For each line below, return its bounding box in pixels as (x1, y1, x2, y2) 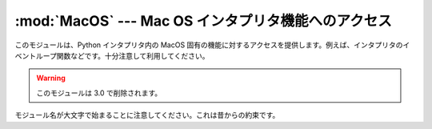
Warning (36, 73, 66, 83)
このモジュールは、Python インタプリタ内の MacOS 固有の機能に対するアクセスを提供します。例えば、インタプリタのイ (14, 40, 410, 50)
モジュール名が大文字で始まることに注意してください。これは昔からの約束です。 (14, 111, 280, 120)
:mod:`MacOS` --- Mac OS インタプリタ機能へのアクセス (14, 12, 392, 30)
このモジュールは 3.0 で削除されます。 (36, 88, 162, 98)
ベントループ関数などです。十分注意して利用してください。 (14, 50, 210, 60)
